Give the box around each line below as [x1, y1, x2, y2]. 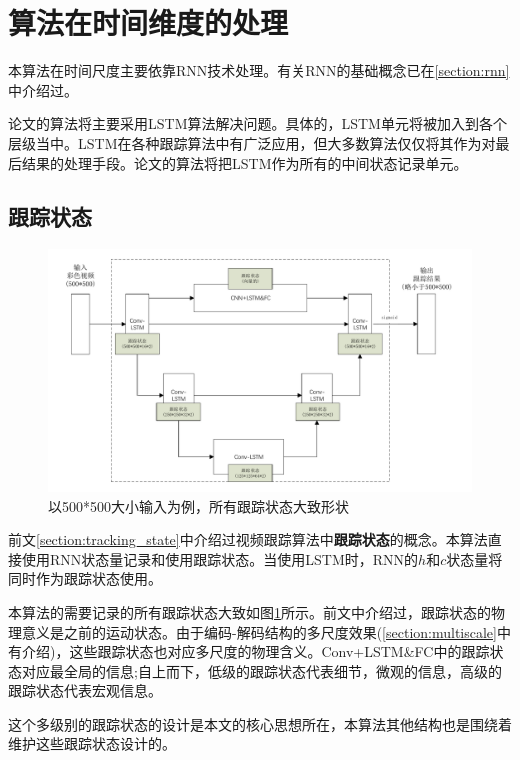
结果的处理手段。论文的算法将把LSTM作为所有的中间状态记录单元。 [21, 152, 468, 173]
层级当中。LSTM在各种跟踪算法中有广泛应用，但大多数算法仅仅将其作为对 [8, 132, 496, 153]
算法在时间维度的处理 [8, 2, 289, 43]
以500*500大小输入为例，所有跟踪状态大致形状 [48, 495, 349, 516]
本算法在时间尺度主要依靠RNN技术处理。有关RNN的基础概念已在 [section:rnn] [8, 60, 510, 81]
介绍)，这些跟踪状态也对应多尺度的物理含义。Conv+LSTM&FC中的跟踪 [21, 641, 490, 662]
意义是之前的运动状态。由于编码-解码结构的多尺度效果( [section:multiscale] [21, 621, 497, 642]
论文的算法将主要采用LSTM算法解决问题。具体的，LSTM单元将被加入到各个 [8, 113, 507, 134]
